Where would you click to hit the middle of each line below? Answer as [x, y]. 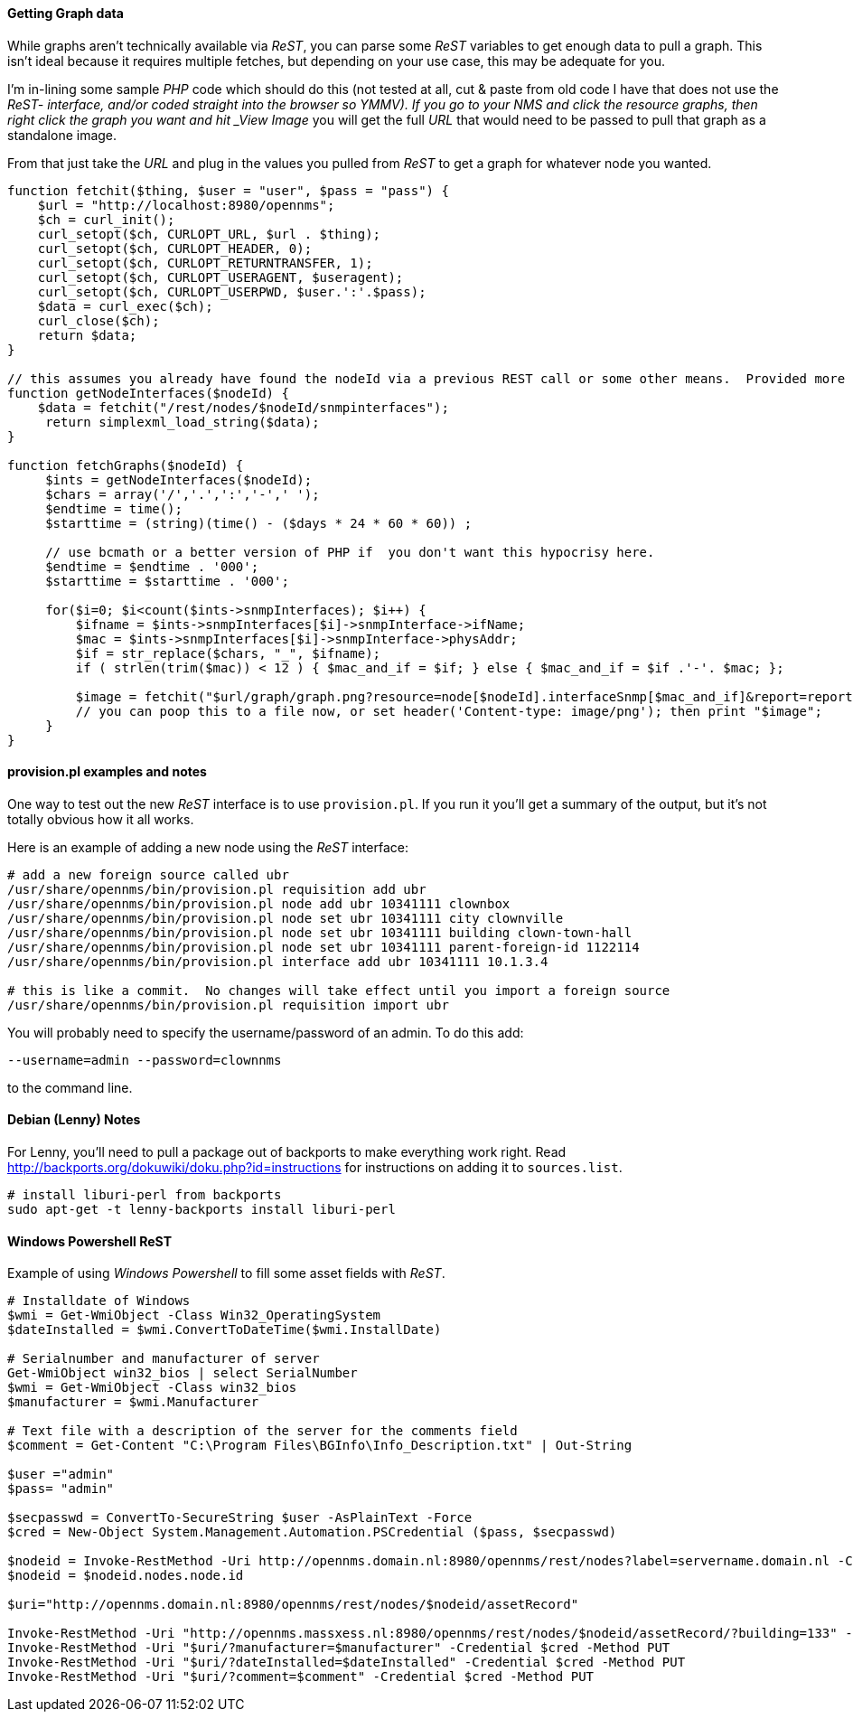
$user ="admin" [61, 1475]
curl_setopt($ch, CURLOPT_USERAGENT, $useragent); [220, 277]
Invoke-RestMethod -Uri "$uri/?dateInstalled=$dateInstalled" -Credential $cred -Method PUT [347, 1663]
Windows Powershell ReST [89, 1241]
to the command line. [70, 1087]
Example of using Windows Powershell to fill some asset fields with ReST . [226, 1273]
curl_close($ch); [98, 320]
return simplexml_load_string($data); [183, 422]
